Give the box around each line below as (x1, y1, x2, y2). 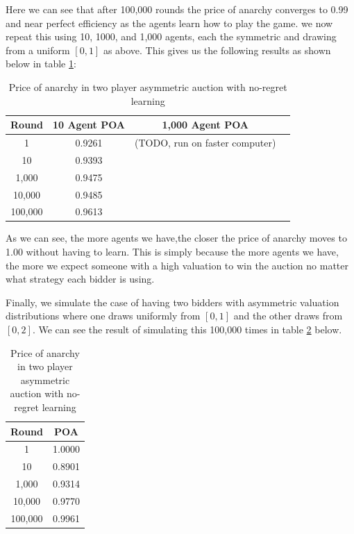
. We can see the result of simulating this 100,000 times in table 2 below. (32, 322, 342, 337)
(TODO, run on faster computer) (134, 135, 276, 149)
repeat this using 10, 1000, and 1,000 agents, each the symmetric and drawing (6, 29, 337, 44)
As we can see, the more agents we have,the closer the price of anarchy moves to (6, 231, 347, 245)
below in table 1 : (6, 56, 76, 71)
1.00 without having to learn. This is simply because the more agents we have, (6, 244, 339, 259)
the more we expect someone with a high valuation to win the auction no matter (6, 258, 349, 272)
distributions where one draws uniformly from (6, 308, 201, 323)
